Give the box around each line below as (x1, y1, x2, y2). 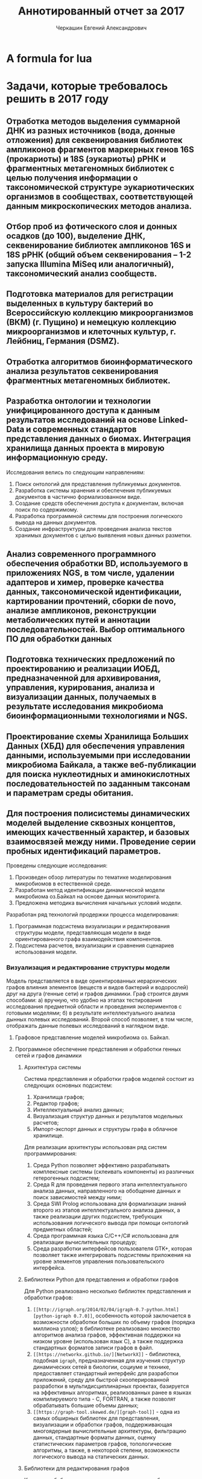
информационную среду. (6, 452, 109, 463)
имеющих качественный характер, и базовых (6, 828, 190, 838)
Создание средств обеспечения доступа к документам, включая (14, 499, 184, 507)
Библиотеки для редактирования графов (24, 1465, 130, 1472)
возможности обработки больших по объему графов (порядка (33, 1318, 195, 1325)
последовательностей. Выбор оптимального (6, 624, 185, 635)
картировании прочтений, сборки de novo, (6, 596, 177, 606)
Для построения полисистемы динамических (6, 808, 191, 819)
